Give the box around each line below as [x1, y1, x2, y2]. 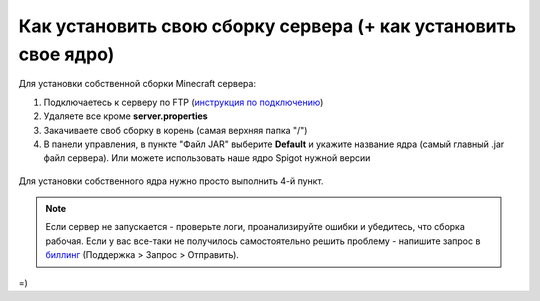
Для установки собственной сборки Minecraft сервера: [18, 78, 257, 90]
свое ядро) [18, 43, 115, 65]
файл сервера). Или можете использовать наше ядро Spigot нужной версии [43, 152, 371, 164]
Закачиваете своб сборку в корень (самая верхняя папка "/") [43, 124, 308, 136]
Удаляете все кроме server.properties [43, 110, 209, 122]
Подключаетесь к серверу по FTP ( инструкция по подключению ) [43, 96, 324, 108]
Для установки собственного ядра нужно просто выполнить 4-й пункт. [18, 175, 324, 187]
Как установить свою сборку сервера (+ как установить [18, 15, 517, 37]
